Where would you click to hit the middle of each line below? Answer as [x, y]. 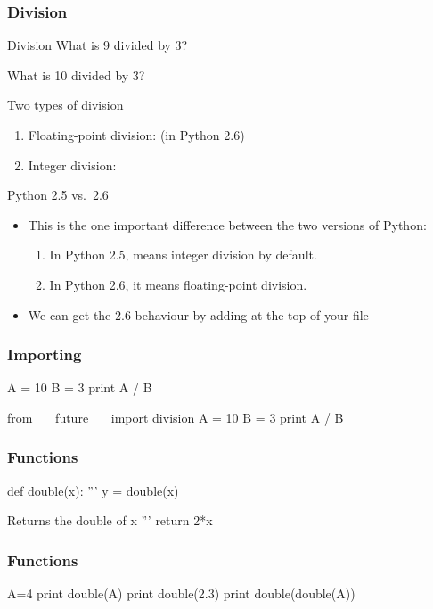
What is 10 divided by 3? [76, 74]
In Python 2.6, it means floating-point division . [178, 284]
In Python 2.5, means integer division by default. [183, 255]
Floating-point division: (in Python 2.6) [136, 135]
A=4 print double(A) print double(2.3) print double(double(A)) [181, 593]
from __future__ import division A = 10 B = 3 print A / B [176, 417]
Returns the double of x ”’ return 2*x [110, 520]
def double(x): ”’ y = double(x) [93, 490]
